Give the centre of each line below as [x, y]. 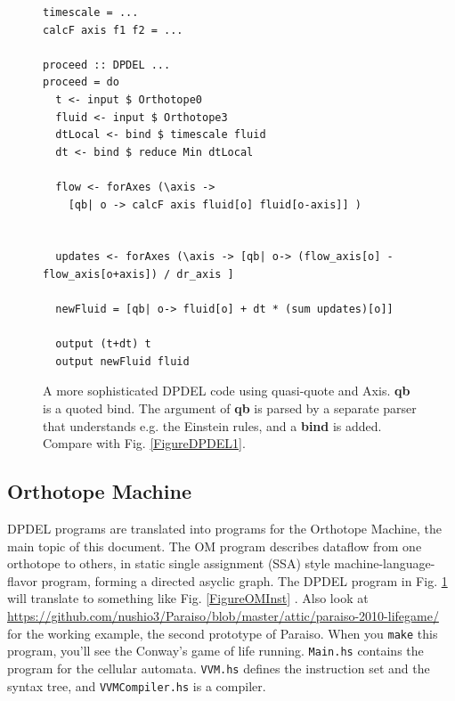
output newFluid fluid [122, 361]
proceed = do [81, 82]
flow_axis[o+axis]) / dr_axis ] [138, 274]
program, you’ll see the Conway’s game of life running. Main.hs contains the [215, 651]
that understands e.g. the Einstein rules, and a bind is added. [212, 425]
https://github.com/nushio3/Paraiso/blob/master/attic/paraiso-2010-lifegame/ [223, 616]
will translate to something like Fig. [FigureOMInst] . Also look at [188, 598]
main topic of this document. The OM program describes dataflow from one [215, 546]
